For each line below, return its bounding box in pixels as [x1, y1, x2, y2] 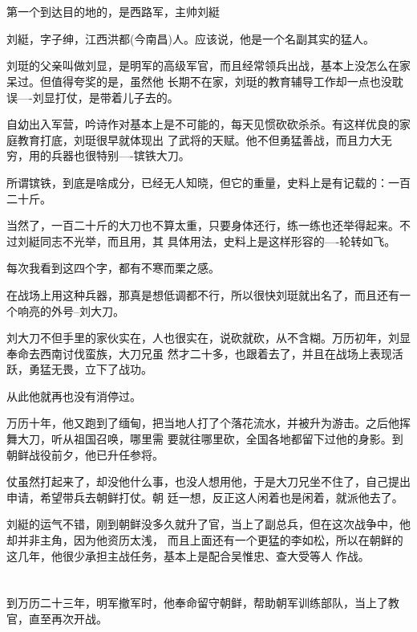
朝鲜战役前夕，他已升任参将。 [6, 446, 164, 463]
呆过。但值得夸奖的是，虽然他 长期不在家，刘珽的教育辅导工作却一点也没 [6, 72, 392, 89]
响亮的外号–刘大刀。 [17, 302, 124, 319]
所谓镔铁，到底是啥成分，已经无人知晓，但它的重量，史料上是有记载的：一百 [6, 173, 411, 190]
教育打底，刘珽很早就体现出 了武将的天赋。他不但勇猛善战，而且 [17, 131, 358, 148]
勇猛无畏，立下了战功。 [28, 361, 152, 377]
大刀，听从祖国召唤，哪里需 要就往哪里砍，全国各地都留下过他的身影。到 [17, 430, 403, 447]
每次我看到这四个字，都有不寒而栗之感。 [6, 259, 220, 276]
